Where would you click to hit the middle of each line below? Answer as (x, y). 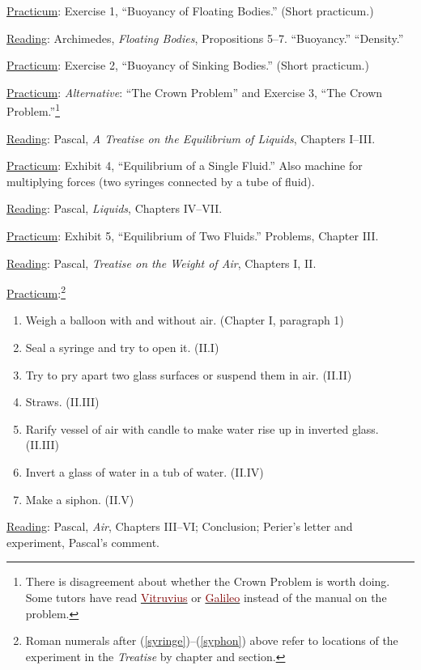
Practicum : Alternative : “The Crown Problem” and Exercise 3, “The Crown (195, 92)
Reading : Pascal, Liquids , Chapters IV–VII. (115, 208)
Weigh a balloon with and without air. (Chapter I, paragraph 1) (185, 320)
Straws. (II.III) (62, 402)
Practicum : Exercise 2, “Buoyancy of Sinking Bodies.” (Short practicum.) (188, 65)
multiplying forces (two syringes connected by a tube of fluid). (161, 181)
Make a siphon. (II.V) (80, 499)
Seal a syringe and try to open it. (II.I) (122, 348)
